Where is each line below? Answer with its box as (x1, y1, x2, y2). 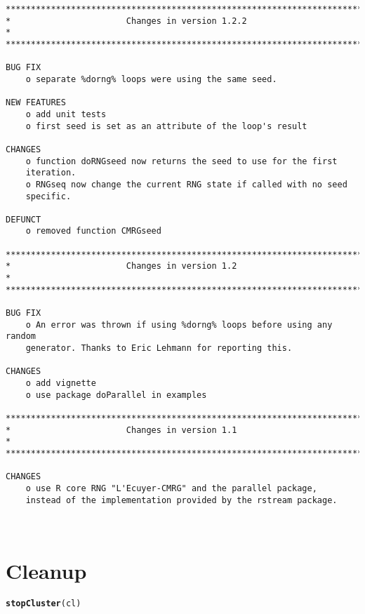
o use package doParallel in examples (25, 389, 207, 400)
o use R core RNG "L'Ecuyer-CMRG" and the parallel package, (25, 483, 317, 493)
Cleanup (6, 556, 87, 585)
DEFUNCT (6, 214, 41, 225)
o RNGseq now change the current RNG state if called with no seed (25, 179, 347, 189)
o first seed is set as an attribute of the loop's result (25, 121, 307, 131)
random (6, 331, 36, 342)
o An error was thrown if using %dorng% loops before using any (25, 319, 333, 330)
